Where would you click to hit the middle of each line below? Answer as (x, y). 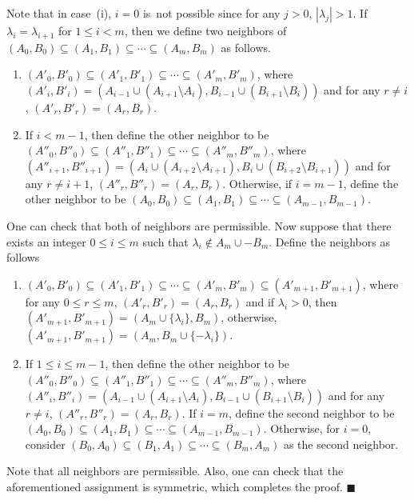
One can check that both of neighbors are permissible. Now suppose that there (199, 225)
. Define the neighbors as (329, 241)
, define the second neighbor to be (312, 412)
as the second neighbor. (341, 444)
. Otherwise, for (302, 428)
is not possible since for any (211, 13)
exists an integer (46, 241)
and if (260, 301)
